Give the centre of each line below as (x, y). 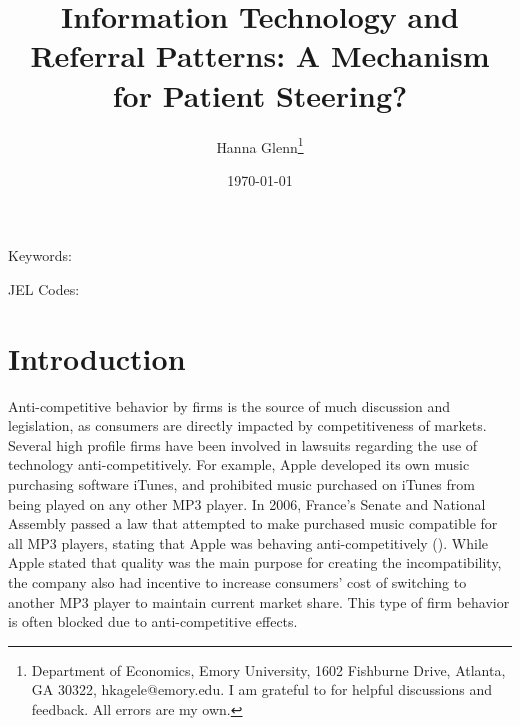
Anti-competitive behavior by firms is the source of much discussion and (229, 405)
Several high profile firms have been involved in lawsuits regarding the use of (243, 444)
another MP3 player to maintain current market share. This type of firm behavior (259, 601)
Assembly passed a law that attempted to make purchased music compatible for (253, 523)
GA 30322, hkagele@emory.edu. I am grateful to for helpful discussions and (262, 689)
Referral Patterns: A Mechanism (260, 55)
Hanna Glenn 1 (260, 145)
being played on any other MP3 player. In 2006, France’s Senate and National (247, 503)
